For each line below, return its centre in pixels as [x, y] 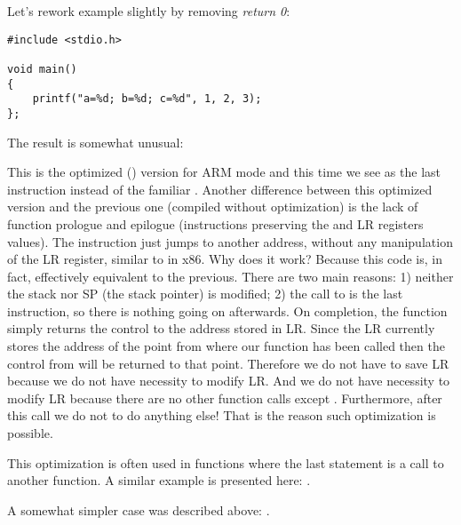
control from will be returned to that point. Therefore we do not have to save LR [228, 363]
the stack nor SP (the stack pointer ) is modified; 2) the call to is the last [205, 294]
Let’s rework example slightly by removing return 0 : [149, 11]
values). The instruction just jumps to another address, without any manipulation [230, 241]
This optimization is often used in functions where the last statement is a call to [226, 462]
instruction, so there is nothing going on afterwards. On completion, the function [227, 310]
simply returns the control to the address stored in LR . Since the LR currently [221, 328]
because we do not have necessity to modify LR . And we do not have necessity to [229, 381]
